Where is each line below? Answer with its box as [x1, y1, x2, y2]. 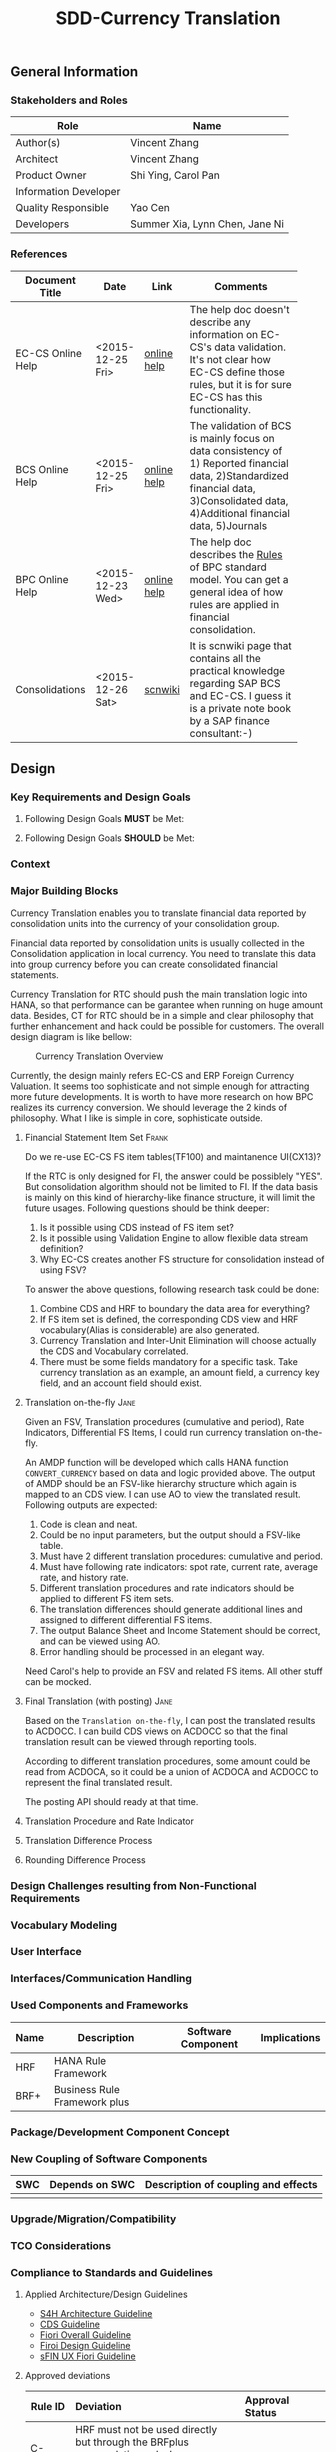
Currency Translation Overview [35, 1050, 164, 1062]
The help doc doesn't [189, 302, 290, 316]
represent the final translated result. [24, 1776, 173, 1788]
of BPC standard [189, 560, 267, 574]
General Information [10, 63, 139, 81]
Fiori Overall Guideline [39, 2329, 132, 2341]
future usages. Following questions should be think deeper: [24, 1202, 270, 1214]
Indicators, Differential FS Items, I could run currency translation [24, 1426, 289, 1438]
